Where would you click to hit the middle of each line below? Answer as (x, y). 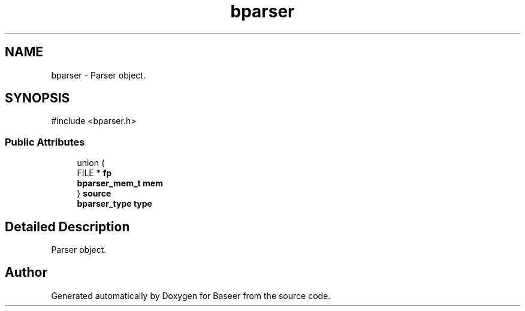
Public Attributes (45, 142)
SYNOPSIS (37, 98)
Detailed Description (67, 227)
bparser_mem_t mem (120, 183)
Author (26, 273)
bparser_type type (114, 204)
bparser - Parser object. (98, 75)
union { (91, 163)
